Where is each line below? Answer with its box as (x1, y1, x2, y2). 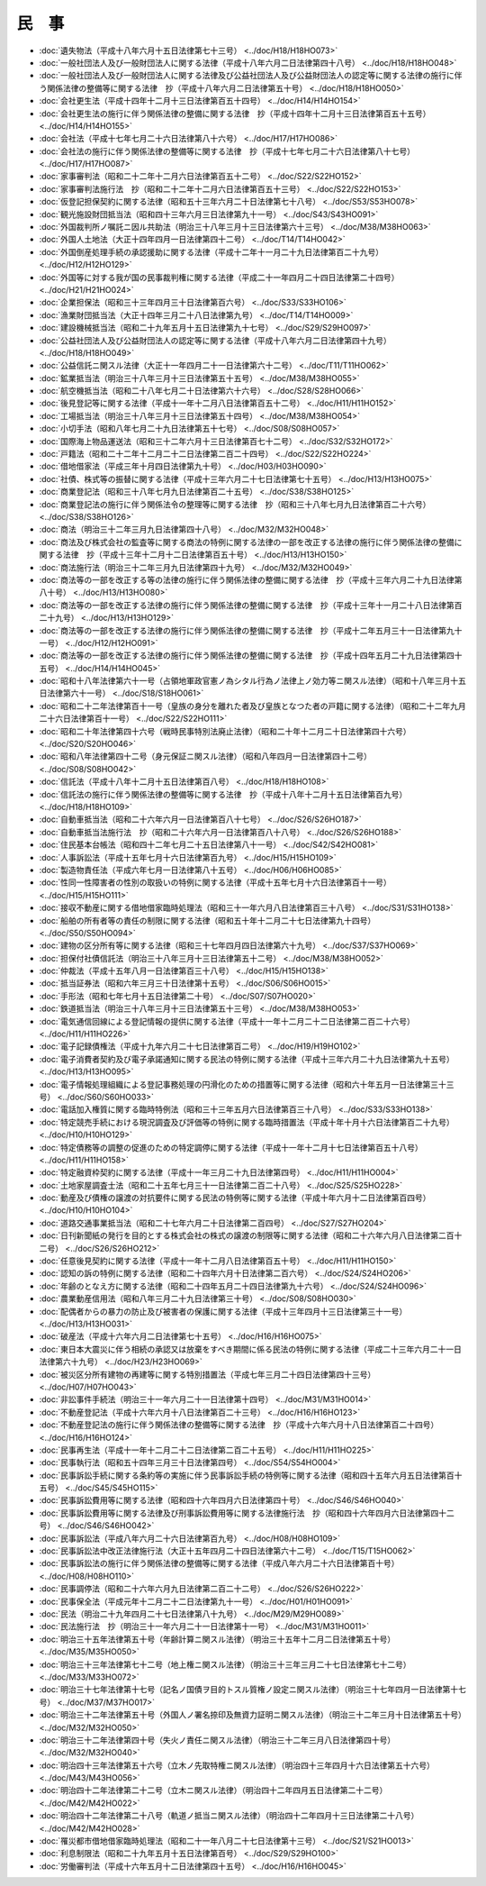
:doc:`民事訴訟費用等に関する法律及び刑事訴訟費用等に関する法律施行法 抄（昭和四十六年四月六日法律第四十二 (39, 1508, 454, 1518)
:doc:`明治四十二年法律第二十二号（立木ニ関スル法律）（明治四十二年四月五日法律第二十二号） (39, 1785, 388, 1796)
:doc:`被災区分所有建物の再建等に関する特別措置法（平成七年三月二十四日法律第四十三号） (39, 1369, 376, 1380)
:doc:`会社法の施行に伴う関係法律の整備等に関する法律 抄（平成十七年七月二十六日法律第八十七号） (39, 145, 416, 157)
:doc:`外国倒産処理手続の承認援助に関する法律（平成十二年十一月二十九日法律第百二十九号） (39, 246, 384, 257)
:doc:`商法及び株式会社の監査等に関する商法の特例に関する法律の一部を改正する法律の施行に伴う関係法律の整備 (39, 536, 454, 547)
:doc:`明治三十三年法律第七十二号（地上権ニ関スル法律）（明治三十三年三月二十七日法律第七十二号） (39, 1659, 411, 1670)
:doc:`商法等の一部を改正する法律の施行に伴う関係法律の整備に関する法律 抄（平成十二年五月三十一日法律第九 (39, 624, 454, 635)
